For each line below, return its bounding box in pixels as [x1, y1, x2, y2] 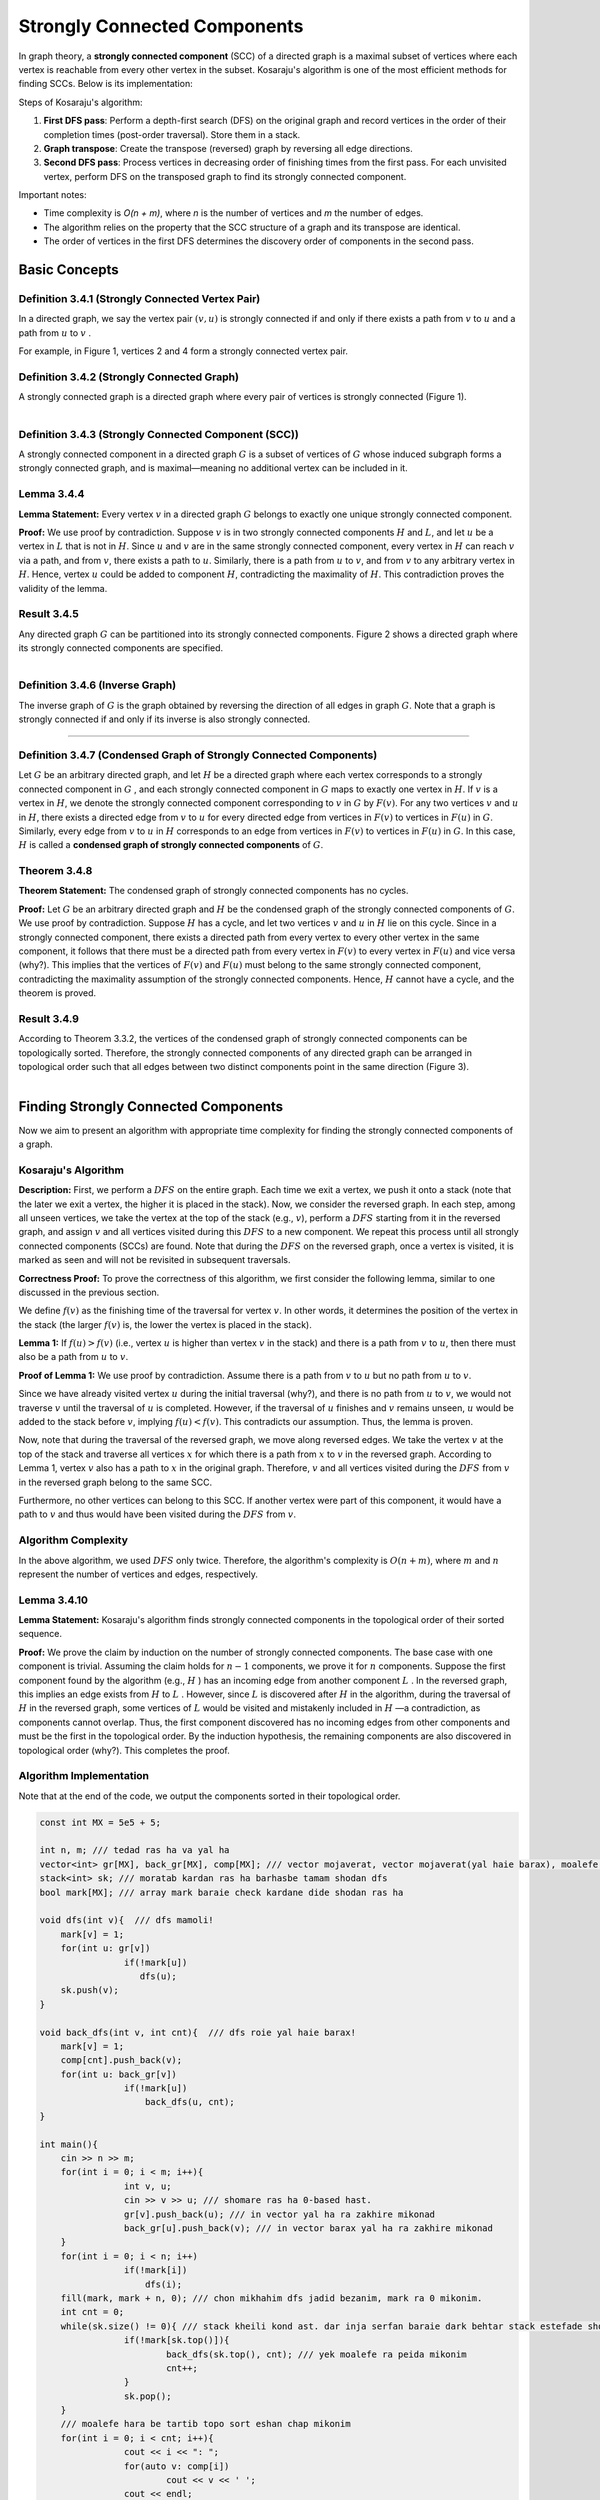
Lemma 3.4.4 [18, 487, 85, 501]
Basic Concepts [18, 261, 119, 279]
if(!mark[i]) [123, 2265, 188, 2276]
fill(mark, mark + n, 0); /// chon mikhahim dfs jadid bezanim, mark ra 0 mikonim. [60, 2292, 483, 2304]
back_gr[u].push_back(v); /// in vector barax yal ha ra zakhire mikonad [123, 2223, 494, 2234]
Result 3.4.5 [18, 607, 79, 621]
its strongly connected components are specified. [18, 642, 224, 654]
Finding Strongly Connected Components [18, 1098, 284, 1115]
